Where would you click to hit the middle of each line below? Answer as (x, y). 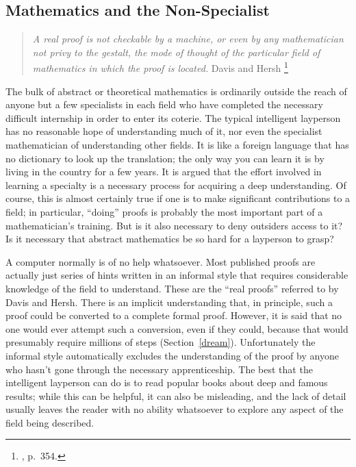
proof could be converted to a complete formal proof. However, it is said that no (174, 315)
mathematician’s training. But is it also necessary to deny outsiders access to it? (174, 225)
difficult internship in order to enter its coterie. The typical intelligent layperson (173, 117)
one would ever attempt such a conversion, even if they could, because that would (177, 328)
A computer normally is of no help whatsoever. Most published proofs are (161, 261)
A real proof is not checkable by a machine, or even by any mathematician (188, 39)
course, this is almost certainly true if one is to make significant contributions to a (178, 198)
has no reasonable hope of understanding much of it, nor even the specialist (164, 131)
